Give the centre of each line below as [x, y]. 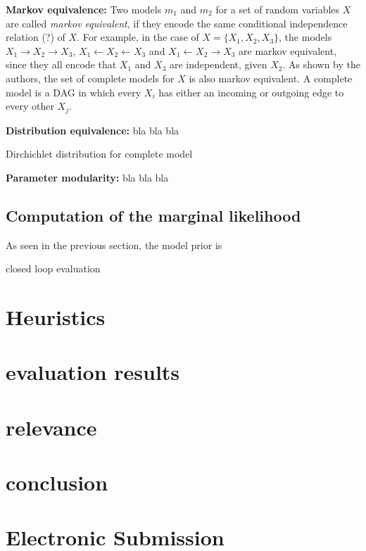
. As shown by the [322, 64]
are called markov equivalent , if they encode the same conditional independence [177, 23]
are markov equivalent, [288, 50]
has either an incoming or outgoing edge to [251, 92]
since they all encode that [61, 64]
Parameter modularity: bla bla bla [87, 177]
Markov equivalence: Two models [84, 9]
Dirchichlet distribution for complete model [99, 154]
